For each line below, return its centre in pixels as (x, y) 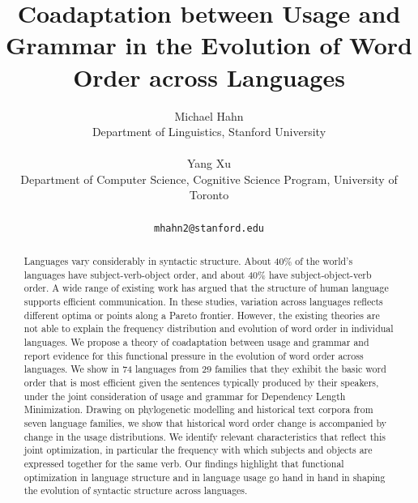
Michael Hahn (209, 115)
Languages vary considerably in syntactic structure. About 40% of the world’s (188, 261)
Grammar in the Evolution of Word (209, 45)
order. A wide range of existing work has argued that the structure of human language (206, 288)
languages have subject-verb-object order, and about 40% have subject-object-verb (198, 274)
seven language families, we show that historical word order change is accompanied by (205, 422)
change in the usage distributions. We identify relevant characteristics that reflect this (205, 436)
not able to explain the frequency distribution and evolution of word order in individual (209, 328)
